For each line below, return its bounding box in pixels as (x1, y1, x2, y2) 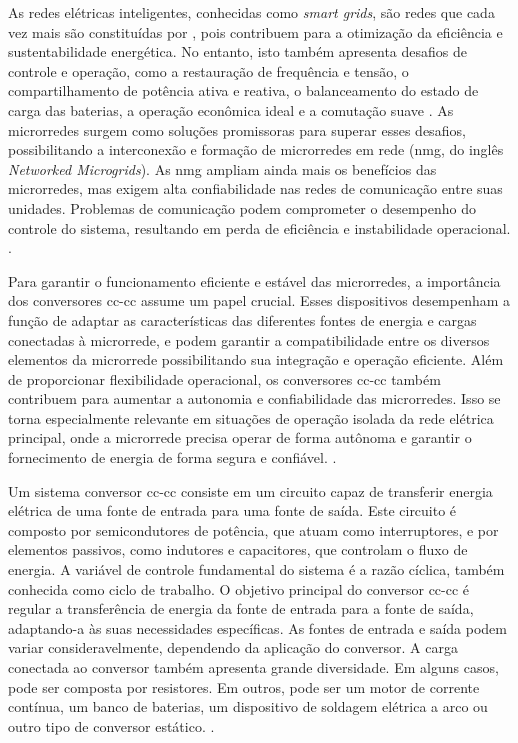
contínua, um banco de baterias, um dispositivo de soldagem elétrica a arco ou (8, 696, 488, 717)
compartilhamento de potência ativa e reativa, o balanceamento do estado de (8, 80, 479, 101)
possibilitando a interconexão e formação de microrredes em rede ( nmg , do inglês (8, 139, 504, 160)
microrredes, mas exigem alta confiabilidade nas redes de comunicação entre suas (8, 178, 503, 199)
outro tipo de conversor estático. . (8, 715, 215, 736)
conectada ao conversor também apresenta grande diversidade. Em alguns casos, (8, 657, 499, 677)
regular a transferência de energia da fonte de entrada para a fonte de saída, (8, 598, 474, 619)
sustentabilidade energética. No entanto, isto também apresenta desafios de (8, 41, 468, 62)
